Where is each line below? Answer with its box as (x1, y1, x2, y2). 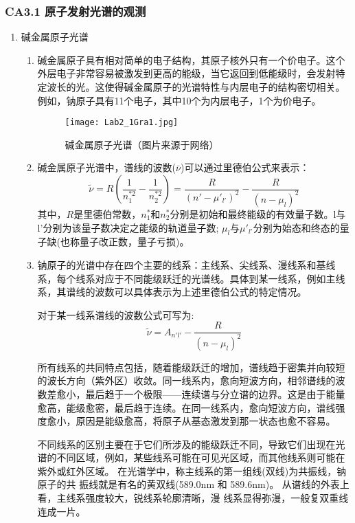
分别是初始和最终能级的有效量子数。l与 (170, 206, 346, 221)
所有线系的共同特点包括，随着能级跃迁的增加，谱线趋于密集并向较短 (37, 359, 345, 374)
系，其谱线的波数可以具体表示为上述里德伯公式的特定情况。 (37, 285, 307, 299)
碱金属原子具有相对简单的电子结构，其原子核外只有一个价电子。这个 (37, 52, 345, 67)
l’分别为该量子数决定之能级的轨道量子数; (37, 220, 219, 234)
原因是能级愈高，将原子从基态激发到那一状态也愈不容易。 (76, 414, 336, 428)
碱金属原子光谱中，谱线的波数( (37, 160, 176, 175)
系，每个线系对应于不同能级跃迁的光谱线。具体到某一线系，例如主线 (37, 271, 345, 285)
